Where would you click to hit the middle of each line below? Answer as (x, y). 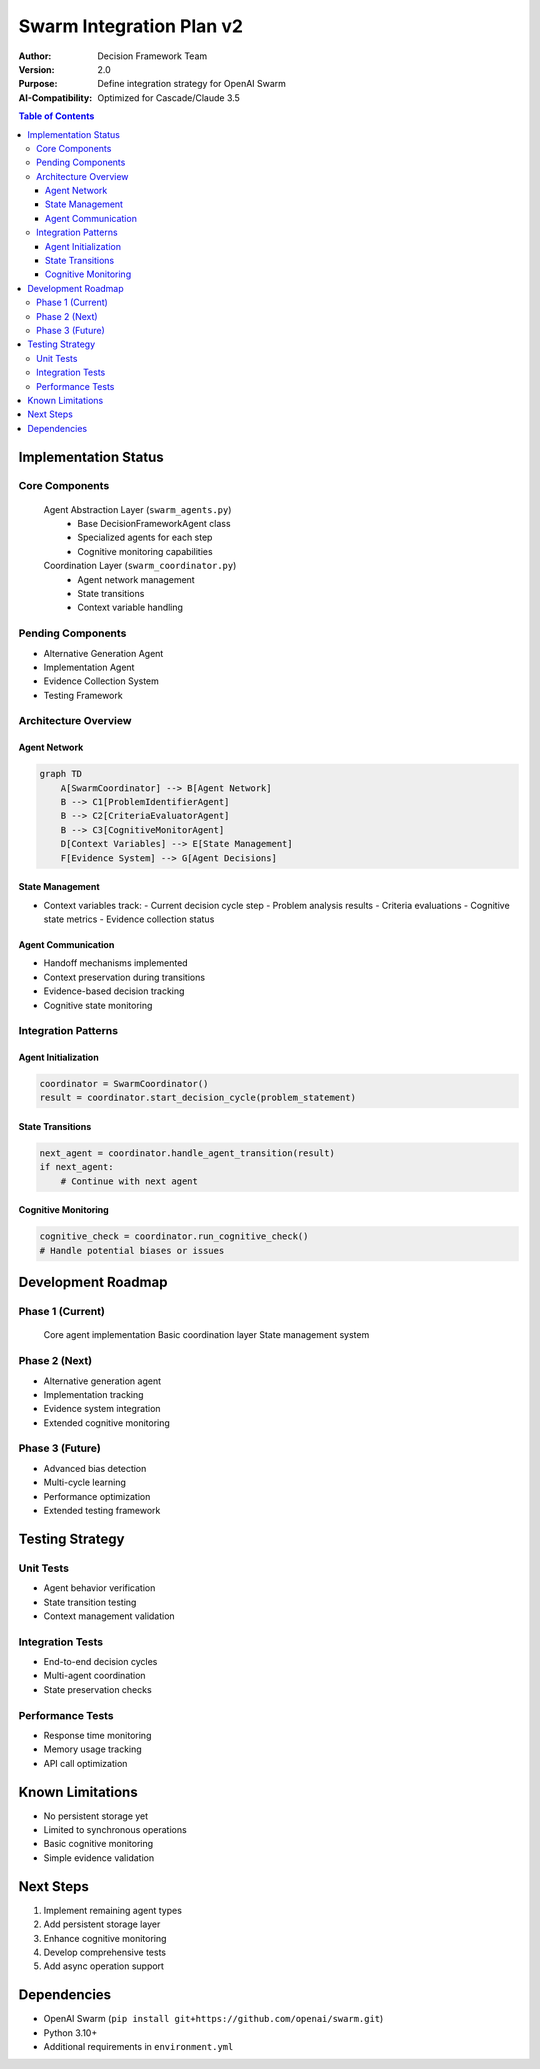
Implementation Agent (89, 667)
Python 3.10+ (70, 2032)
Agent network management (136, 579)
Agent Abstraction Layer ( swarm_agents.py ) (137, 509)
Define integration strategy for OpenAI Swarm (192, 84)
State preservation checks (97, 1689)
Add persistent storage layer (102, 1924)
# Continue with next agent (129, 1181)
